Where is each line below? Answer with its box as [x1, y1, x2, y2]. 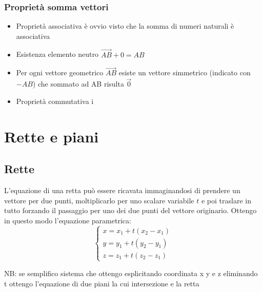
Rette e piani [4, 126, 99, 147]
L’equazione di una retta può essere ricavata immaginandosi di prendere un [4, 185, 240, 196]
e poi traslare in [201, 195, 251, 205]
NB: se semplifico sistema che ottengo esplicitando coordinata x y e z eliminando [4, 267, 258, 278]
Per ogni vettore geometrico [16, 67, 104, 78]
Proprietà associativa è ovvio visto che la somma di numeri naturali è [16, 20, 234, 31]
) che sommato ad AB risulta [32, 78, 124, 89]
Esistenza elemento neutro [16, 49, 98, 59]
